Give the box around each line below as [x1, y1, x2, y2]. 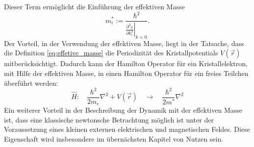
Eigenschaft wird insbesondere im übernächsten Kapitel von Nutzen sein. [4, 133, 224, 144]
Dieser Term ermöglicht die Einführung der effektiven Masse [4, 1, 185, 11]
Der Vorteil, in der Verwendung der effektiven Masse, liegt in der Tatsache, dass [4, 38, 244, 48]
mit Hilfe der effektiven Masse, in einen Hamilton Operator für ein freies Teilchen [4, 68, 249, 78]
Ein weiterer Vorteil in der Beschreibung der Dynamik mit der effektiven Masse [4, 105, 243, 115]
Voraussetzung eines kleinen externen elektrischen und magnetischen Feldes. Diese [4, 124, 250, 134]
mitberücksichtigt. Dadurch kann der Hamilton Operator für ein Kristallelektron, [4, 58, 248, 69]
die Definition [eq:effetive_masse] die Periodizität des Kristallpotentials [4, 48, 218, 58]
